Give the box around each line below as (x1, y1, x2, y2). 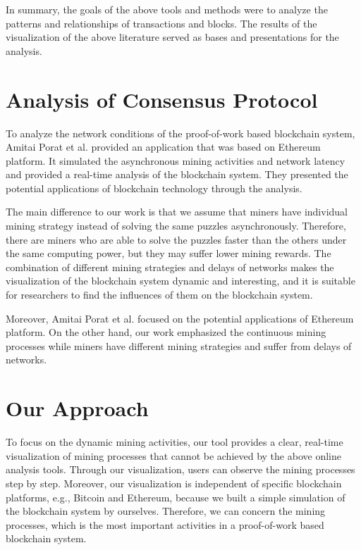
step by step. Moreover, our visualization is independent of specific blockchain (6, 475, 342, 490)
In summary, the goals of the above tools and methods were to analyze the (6, 2, 328, 16)
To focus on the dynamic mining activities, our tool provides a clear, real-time (6, 435, 343, 449)
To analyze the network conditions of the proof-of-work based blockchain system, (6, 125, 355, 140)
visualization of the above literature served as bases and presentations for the (6, 30, 339, 44)
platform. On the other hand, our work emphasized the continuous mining (6, 325, 326, 339)
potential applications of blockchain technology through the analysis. (6, 180, 302, 195)
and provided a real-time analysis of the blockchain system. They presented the (6, 167, 348, 182)
